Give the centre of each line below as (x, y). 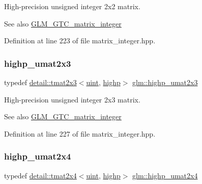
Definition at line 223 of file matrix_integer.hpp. (80, 41)
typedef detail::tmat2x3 (40, 82)
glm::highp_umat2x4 (165, 175)
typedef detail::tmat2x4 (40, 175)
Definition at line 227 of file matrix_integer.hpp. (80, 133)
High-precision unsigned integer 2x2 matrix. (72, 6)
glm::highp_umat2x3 (165, 82)
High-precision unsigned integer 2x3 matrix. (72, 99)
